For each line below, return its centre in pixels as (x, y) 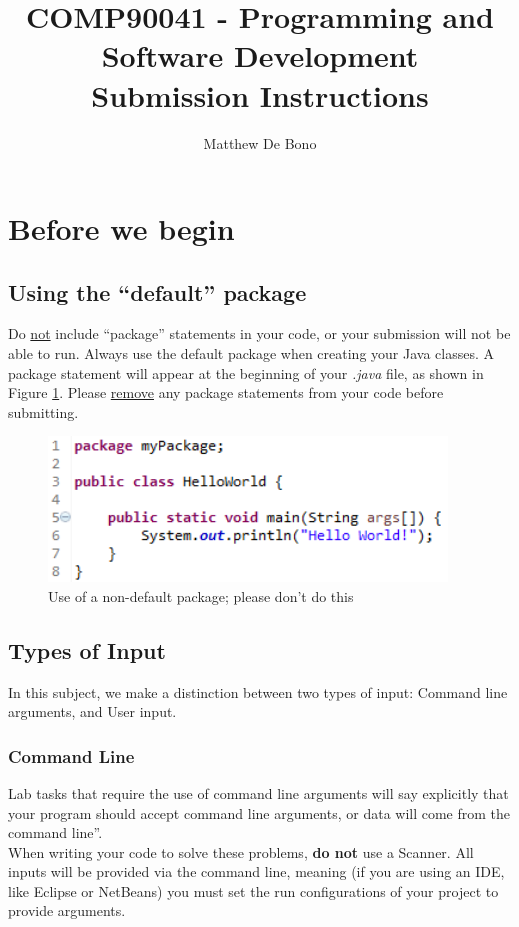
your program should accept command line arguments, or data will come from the (259, 812)
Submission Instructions (260, 94)
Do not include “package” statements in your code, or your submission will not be (259, 333)
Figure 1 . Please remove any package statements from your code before (226, 392)
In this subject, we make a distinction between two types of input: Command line (258, 691)
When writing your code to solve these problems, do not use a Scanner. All (241, 851)
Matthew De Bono (260, 142)
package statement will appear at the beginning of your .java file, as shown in (246, 372)
